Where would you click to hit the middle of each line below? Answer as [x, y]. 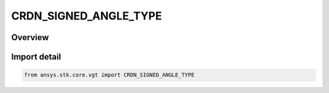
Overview [30, 37]
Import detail [36, 57]
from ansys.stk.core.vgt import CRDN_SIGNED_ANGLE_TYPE [109, 75]
